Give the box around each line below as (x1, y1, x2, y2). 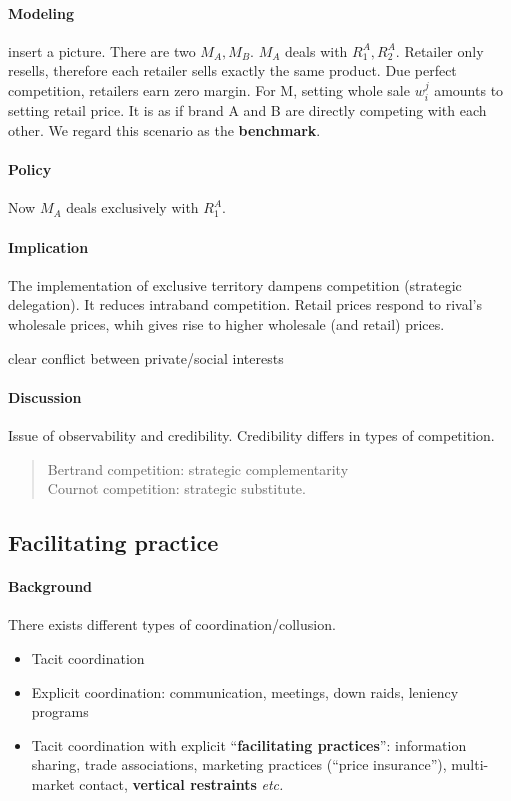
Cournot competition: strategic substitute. (47, 478, 306, 499)
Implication (8, 236, 89, 257)
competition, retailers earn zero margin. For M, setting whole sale (8, 79, 410, 100)
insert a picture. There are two (8, 40, 196, 61)
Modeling (8, 2, 75, 23)
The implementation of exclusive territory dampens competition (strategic (8, 274, 462, 295)
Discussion (8, 386, 82, 407)
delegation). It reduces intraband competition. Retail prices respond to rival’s (8, 294, 482, 315)
